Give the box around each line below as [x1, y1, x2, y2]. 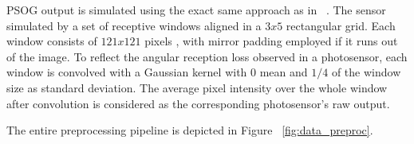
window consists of [6, 33, 97, 49]
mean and [259, 64, 308, 80]
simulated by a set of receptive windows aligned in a [6, 17, 262, 33]
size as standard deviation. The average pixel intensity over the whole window [6, 79, 388, 95]
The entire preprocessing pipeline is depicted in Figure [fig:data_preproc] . [6, 122, 373, 138]
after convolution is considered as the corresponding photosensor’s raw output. [6, 95, 390, 111]
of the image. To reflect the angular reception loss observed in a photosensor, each [6, 48, 408, 64]
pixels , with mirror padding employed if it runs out [144, 33, 398, 49]
